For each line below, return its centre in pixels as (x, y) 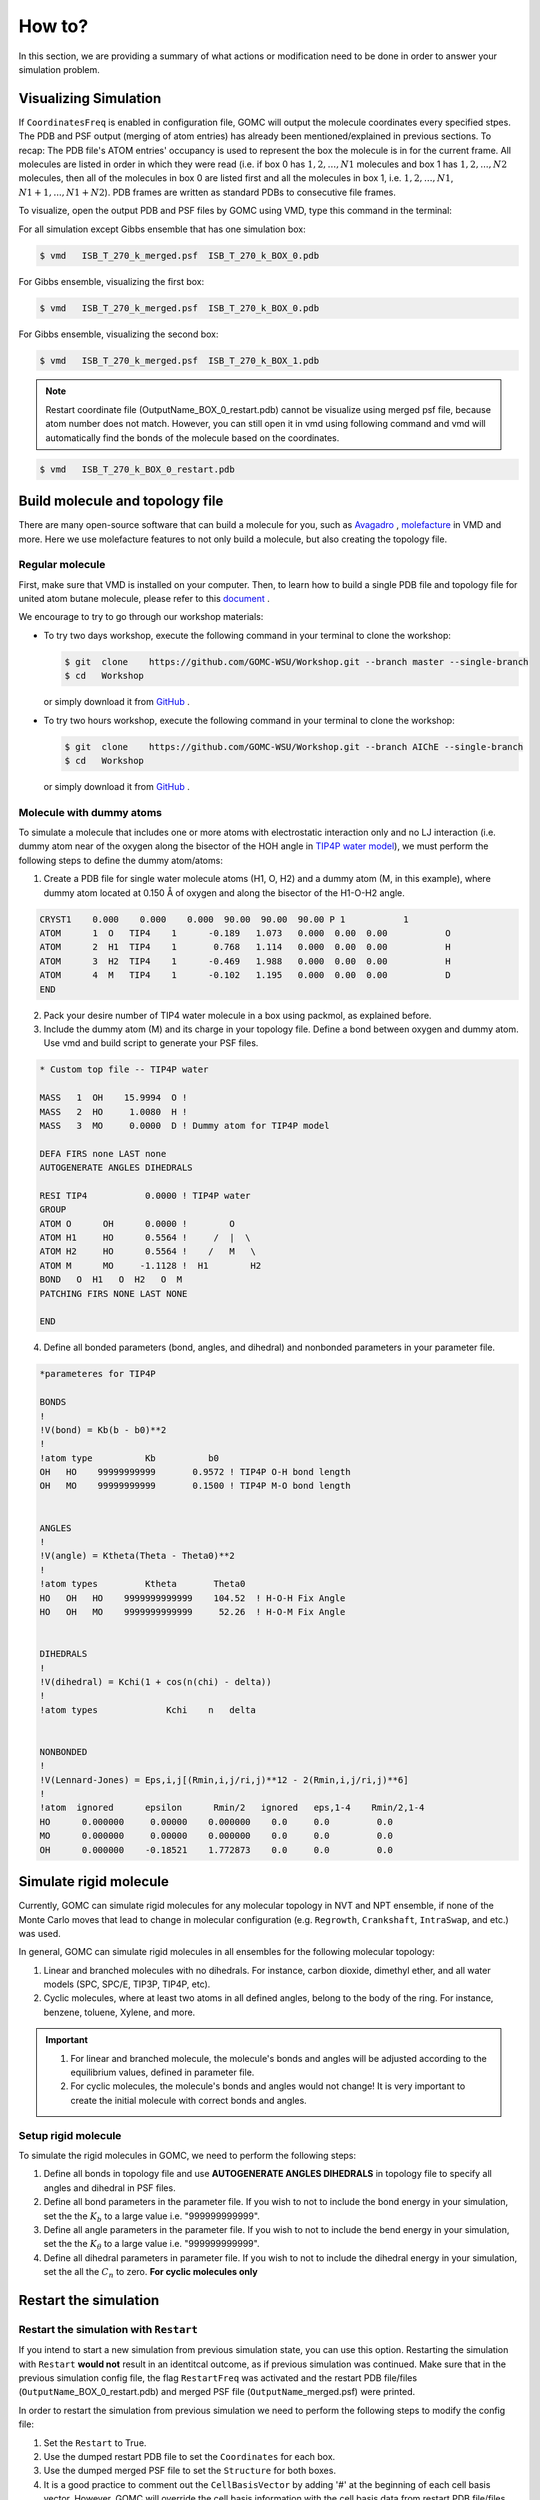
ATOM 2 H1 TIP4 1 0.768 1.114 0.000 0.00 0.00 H (245, 947)
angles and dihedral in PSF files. (109, 2187)
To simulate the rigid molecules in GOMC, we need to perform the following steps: (187, 2155)
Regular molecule (62, 565)
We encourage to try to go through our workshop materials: (141, 617)
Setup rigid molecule (70, 2135)
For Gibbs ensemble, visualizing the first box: (111, 281)
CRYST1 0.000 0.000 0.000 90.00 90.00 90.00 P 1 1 (224, 919)
